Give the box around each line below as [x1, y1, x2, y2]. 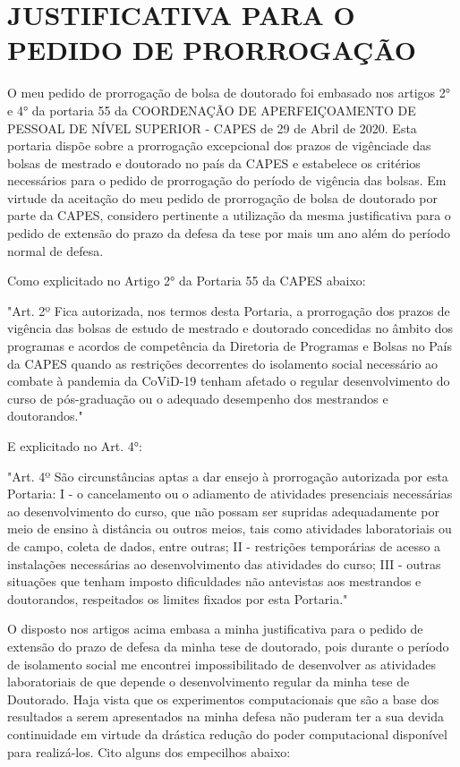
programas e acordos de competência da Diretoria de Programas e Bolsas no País [7, 337, 452, 355]
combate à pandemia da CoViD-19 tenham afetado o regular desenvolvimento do [7, 371, 450, 390]
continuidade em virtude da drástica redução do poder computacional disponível [7, 724, 447, 743]
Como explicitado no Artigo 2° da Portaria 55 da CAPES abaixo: [7, 271, 366, 290]
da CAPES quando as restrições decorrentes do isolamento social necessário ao [7, 354, 439, 372]
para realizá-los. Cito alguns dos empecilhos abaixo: [7, 742, 291, 761]
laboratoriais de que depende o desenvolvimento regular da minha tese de [7, 672, 410, 691]
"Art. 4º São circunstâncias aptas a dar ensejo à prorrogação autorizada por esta [7, 466, 448, 485]
